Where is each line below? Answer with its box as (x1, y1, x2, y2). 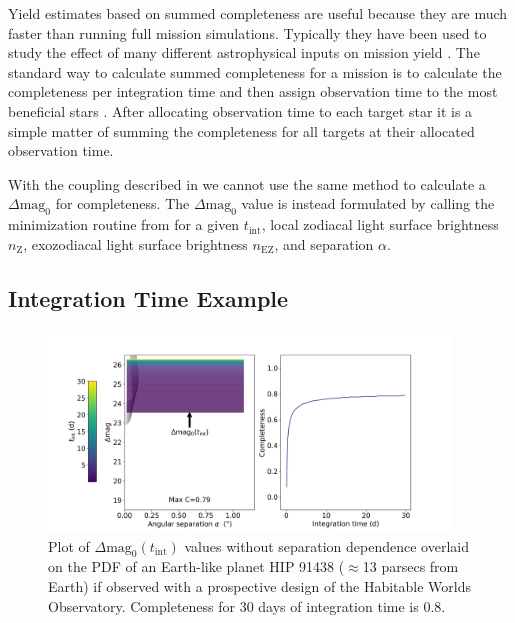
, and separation (274, 233, 374, 254)
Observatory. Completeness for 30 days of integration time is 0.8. (48, 595, 446, 616)
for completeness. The (55, 193, 190, 214)
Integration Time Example (8, 282, 289, 313)
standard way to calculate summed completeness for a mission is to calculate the (8, 61, 502, 82)
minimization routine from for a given (8, 214, 240, 235)
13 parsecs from (362, 556, 459, 577)
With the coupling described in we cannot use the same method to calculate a (8, 173, 486, 194)
